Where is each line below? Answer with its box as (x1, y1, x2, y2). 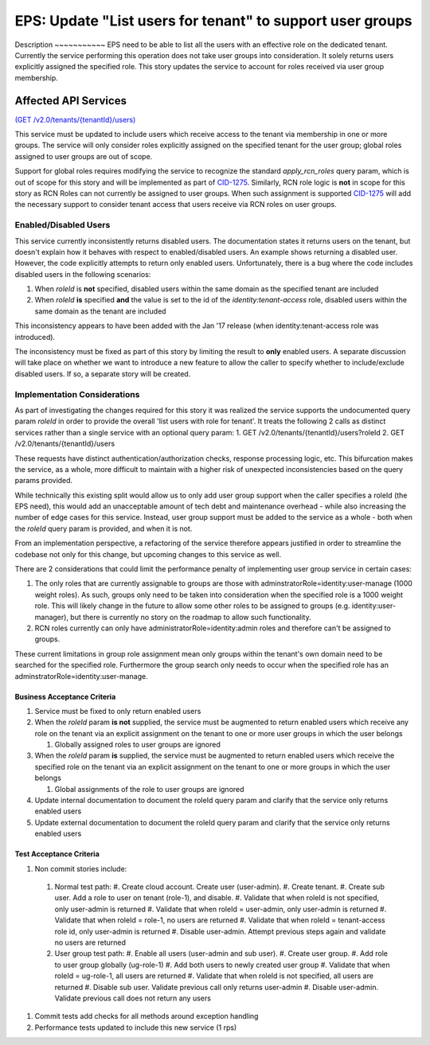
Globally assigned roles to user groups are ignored (54, 740, 221, 750)
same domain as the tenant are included (34, 306, 166, 316)
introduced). (14, 332, 56, 341)
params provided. (14, 476, 73, 485)
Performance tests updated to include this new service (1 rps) (34, 1023, 237, 1032)
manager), (34, 612, 69, 622)
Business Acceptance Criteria (14, 692, 116, 701)
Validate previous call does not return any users (54, 993, 211, 1003)
